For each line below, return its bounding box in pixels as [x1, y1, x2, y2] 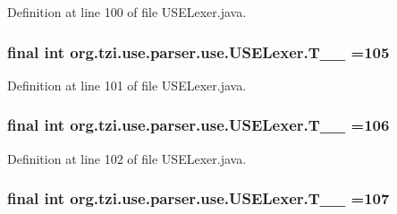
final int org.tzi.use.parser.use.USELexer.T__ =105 [7, 40, 390, 63]
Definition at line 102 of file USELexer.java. [7, 149, 247, 167]
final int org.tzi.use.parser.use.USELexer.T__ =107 [7, 187, 390, 210]
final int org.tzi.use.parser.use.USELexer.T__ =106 [7, 114, 390, 136]
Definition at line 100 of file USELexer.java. [7, 3, 247, 21]
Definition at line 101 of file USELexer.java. [7, 75, 247, 94]
